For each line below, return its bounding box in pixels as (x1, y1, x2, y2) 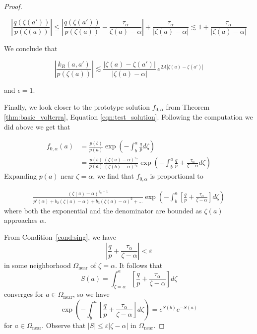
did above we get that (4, 121, 70, 132)
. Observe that (42, 320, 86, 330)
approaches (4, 215, 38, 225)
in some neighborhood (4, 260, 71, 270)
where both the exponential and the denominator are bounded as (4, 205, 202, 215)
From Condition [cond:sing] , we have (4, 231, 116, 242)
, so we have (72, 289, 110, 299)
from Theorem (166, 101, 210, 112)
